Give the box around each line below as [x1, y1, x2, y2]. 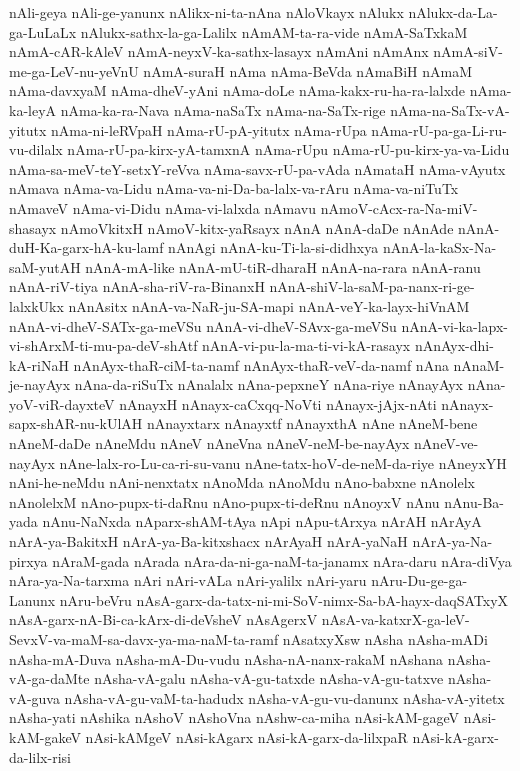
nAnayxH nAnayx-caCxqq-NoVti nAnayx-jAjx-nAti [119, 393, 437, 414]
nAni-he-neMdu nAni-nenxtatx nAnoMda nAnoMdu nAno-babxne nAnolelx [9, 472, 476, 493]
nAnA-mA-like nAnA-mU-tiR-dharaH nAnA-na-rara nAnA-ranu [85, 256, 481, 277]
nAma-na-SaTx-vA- [390, 99, 510, 120]
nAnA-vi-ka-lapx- [401, 315, 508, 336]
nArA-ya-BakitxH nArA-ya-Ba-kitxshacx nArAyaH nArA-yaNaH [9, 531, 408, 552]
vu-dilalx [9, 139, 63, 160]
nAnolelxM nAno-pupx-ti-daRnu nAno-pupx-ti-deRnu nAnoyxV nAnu [9, 491, 440, 512]
